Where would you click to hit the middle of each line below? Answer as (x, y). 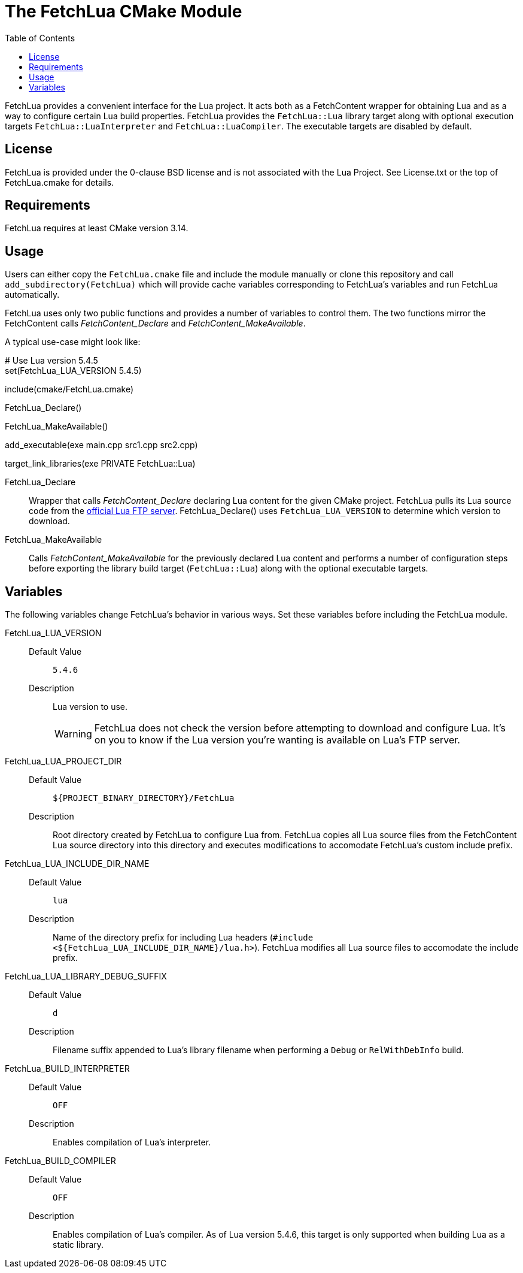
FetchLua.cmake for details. (60, 182)
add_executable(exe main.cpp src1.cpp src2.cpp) (101, 445)
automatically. (32, 295)
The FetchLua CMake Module (124, 11)
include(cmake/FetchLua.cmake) (69, 389)
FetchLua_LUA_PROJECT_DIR (63, 761)
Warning (73, 734)
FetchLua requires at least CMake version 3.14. (97, 228)
